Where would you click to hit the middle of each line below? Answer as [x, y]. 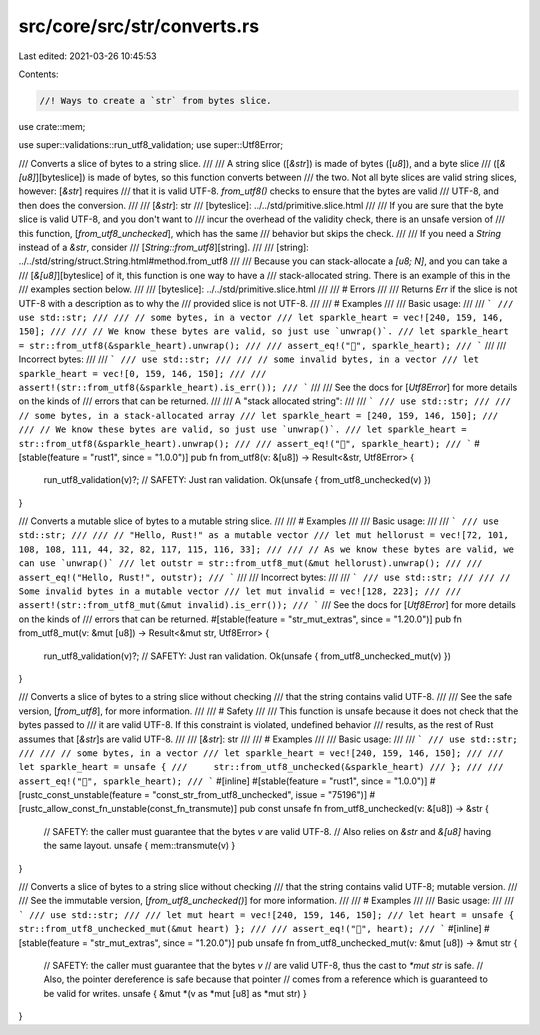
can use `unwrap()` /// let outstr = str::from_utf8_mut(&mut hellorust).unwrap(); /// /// [250, 563]
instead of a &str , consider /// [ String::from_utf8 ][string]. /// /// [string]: [163, 247]
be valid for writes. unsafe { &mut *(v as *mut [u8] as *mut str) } [175, 993]
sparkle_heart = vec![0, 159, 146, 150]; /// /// [142, 373]
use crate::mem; [52, 126]
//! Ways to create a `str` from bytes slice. [155, 100]
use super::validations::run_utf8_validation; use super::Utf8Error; [151, 145]
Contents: [38, 74]
